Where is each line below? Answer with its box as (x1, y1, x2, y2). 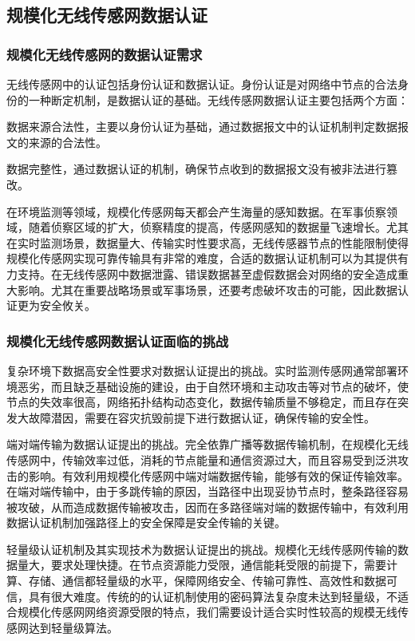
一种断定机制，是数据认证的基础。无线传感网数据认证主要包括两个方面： (28, 91, 409, 108)
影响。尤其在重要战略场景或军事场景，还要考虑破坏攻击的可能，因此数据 (17, 281, 397, 298)
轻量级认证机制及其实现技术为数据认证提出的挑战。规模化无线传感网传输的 (6, 540, 397, 557)
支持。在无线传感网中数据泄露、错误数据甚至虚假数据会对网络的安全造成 (17, 265, 397, 282)
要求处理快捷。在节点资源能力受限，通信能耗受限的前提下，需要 (50, 556, 386, 573)
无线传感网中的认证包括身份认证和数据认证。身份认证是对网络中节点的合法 (6, 76, 397, 92)
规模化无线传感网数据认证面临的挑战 (6, 330, 229, 350)
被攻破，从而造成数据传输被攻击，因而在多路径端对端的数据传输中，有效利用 (6, 498, 409, 515)
